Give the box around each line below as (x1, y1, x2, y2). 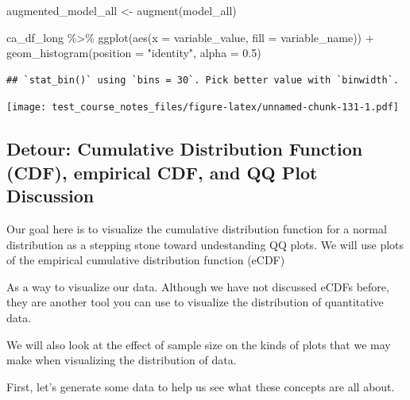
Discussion (6, 183, 95, 208)
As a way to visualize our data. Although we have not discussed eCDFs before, (6, 278, 389, 294)
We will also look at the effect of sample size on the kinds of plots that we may (6, 336, 391, 352)
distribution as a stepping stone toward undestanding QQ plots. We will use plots (6, 236, 404, 252)
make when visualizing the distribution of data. (6, 352, 237, 368)
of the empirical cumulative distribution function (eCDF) (6, 252, 285, 268)
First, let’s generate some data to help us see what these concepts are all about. (6, 378, 395, 394)
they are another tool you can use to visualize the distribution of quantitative (6, 294, 384, 310)
